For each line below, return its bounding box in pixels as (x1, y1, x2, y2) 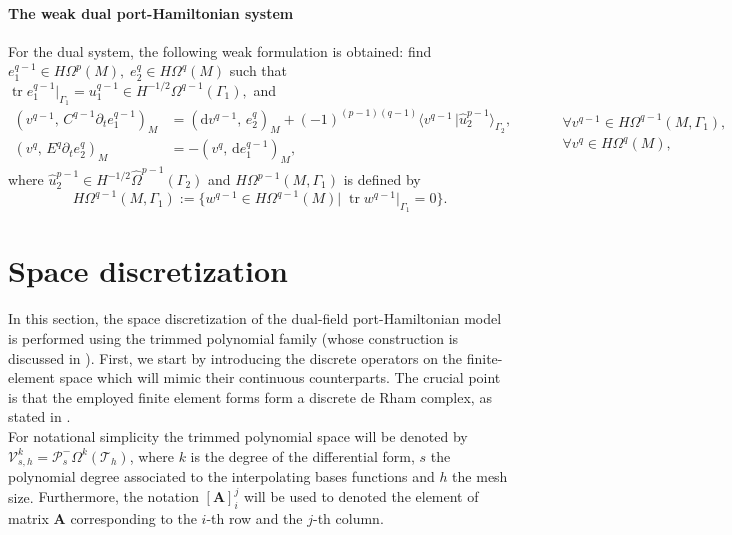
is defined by (343, 169, 421, 189)
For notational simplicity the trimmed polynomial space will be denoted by (8, 425, 468, 446)
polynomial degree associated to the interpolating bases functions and (8, 466, 435, 487)
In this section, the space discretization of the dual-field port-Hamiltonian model (8, 308, 502, 329)
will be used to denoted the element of (243, 486, 479, 507)
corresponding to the (70, 507, 197, 528)
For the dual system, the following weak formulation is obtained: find (8, 40, 432, 61)
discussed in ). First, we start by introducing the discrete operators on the (8, 347, 463, 368)
